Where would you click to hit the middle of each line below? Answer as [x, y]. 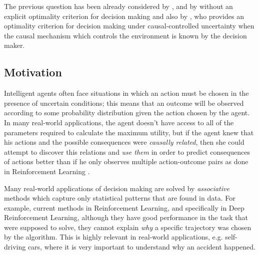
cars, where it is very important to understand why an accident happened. [141, 247]
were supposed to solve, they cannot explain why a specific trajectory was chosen [128, 227]
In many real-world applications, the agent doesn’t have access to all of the [119, 122]
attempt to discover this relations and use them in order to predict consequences [127, 151]
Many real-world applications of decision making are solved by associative [117, 188]
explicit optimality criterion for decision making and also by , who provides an [124, 16]
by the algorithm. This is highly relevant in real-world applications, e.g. [113, 237]
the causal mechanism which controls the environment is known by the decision [125, 35]
